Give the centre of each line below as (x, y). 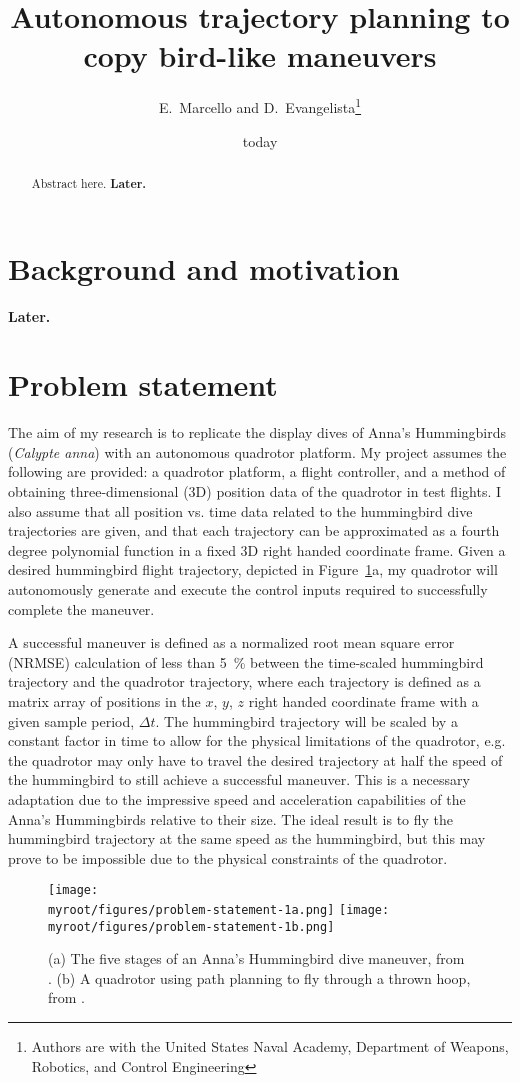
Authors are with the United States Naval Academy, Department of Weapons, (270, 1046)
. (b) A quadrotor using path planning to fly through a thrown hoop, (259, 977)
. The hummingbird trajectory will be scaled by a (306, 720)
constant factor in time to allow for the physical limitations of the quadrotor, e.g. (257, 740)
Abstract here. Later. (89, 183)
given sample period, (71, 720)
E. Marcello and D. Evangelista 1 (260, 105)
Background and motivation (204, 267)
